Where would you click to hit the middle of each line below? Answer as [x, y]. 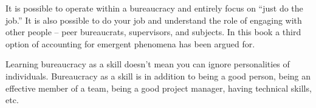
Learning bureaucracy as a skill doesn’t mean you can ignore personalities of [148, 64]
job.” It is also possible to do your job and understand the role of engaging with [154, 20]
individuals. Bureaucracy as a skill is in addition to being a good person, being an [158, 76]
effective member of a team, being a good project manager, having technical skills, [159, 88]
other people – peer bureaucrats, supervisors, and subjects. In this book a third [153, 32]
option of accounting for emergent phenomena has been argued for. [130, 43]
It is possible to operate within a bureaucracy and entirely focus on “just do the [154, 8]
